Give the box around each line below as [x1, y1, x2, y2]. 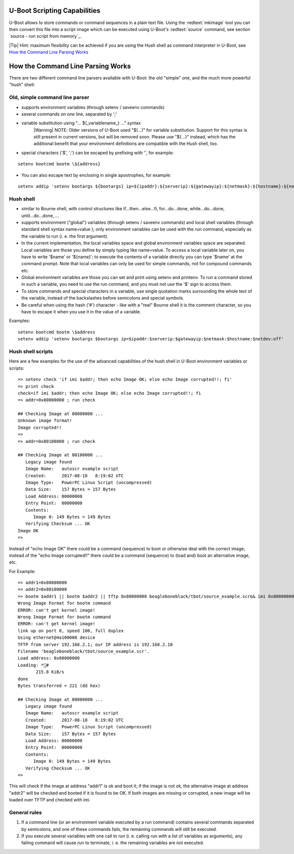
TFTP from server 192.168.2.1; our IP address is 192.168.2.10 [18, 641, 173, 647]
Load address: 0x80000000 [18, 656, 80, 661]
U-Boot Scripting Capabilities [9, 6, 100, 15]
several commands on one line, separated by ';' [21, 111, 118, 117]
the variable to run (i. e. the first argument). [21, 233, 109, 239]
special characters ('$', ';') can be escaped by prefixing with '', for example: [21, 150, 174, 156]
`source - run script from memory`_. [9, 33, 82, 39]
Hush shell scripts [9, 348, 53, 355]
